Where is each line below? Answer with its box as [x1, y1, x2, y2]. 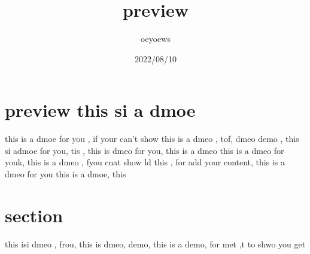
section [5, 202, 63, 227]
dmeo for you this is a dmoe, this [5, 168, 126, 180]
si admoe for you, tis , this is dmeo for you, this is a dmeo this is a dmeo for [5, 144, 284, 156]
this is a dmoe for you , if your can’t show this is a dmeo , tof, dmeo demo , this [5, 132, 299, 145]
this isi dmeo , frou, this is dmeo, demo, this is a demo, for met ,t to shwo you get [5, 237, 306, 250]
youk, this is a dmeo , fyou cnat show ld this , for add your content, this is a [5, 156, 285, 168]
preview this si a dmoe [5, 98, 196, 122]
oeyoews [141, 32, 171, 45]
